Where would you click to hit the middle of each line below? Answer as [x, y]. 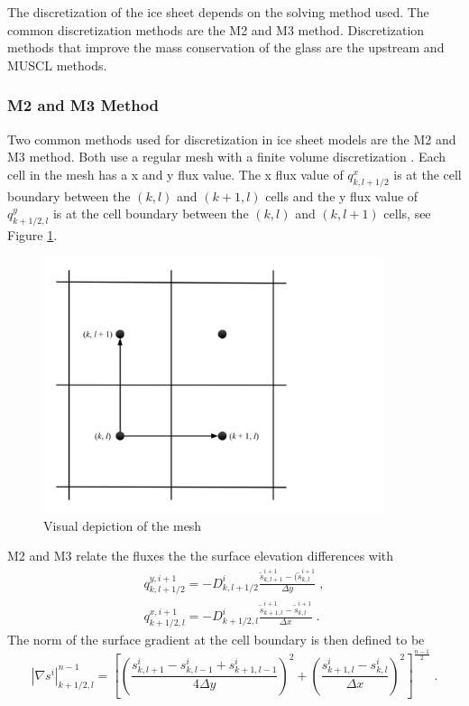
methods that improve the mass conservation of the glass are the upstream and [226, 47]
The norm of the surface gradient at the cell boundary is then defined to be [216, 640]
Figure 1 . [32, 234]
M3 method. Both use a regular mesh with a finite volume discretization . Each [227, 157]
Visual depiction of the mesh [123, 525]
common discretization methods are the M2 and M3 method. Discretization [216, 29]
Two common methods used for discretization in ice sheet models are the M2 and [232, 139]
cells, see [407, 214]
